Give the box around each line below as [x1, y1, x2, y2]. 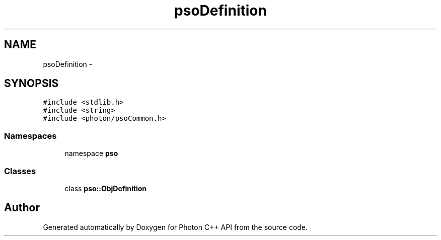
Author [4, 201, 40, 214]
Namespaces [4, 130, 57, 141]
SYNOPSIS [4, 77, 59, 90]
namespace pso [64, 149, 118, 158]
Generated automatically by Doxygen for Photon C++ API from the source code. [43, 222, 308, 231]
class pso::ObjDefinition [64, 184, 147, 193]
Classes [4, 166, 36, 176]
